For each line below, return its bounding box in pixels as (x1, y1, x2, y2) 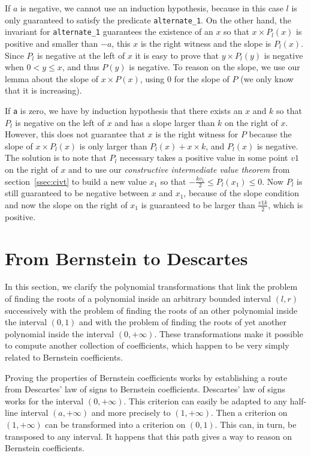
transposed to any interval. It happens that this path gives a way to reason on (5, 430, 292, 442)
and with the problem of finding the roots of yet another (79, 316, 287, 328)
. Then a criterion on (210, 406, 288, 419)
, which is (268, 198, 303, 211)
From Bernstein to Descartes (5, 245, 248, 270)
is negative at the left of (37, 49, 125, 61)
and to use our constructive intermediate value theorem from (68, 163, 290, 175)
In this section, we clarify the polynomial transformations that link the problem (5, 280, 298, 293)
